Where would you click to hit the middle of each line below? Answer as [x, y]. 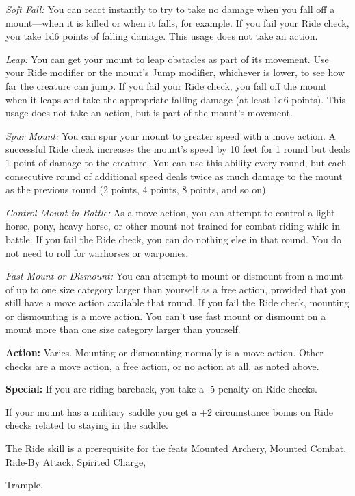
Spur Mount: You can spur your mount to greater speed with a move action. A [171, 135]
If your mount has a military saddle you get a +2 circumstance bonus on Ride [169, 411]
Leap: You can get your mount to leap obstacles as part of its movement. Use [167, 59]
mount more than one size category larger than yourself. [123, 329]
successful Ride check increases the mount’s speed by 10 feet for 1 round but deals [178, 149]
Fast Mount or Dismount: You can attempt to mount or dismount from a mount [174, 276]
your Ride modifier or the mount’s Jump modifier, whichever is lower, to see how [175, 72]
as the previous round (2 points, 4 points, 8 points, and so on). [137, 189]
